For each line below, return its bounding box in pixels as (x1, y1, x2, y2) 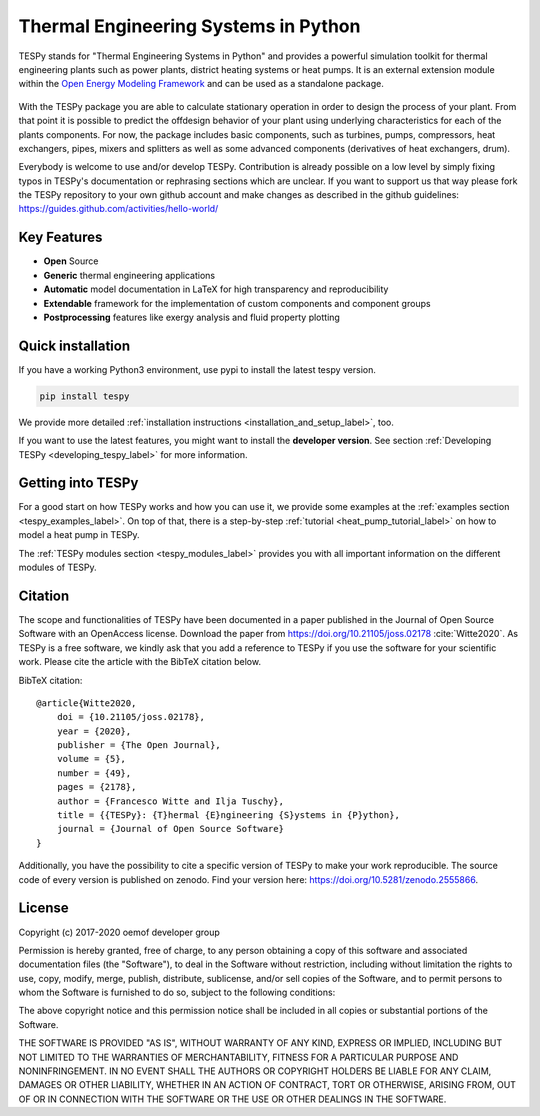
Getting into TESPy (18, 475, 139, 492)
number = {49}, (56, 767, 132, 779)
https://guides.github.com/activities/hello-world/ (18, 203, 219, 215)
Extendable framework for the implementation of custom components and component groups (43, 297, 431, 309)
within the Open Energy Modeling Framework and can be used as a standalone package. (18, 78, 384, 90)
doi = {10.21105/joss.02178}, (56, 711, 205, 723)
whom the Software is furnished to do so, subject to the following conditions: (18, 986, 336, 999)
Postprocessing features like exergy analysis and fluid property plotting (43, 311, 340, 323)
